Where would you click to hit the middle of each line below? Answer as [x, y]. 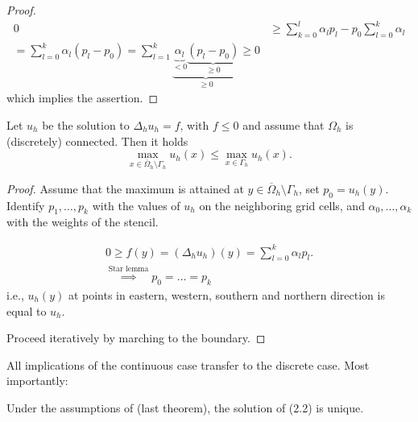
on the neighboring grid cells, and [282, 205]
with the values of [136, 205]
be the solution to [86, 124]
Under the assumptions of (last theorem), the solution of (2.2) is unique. [185, 408]
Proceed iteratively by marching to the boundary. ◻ [136, 338]
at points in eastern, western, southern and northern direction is [226, 295]
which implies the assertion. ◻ [83, 98]
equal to [27, 310]
